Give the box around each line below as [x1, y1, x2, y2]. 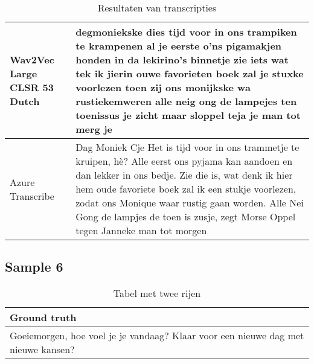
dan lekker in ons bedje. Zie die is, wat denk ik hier [75, 168, 293, 182]
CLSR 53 [10, 80, 54, 94]
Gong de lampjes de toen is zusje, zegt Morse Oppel [75, 209, 296, 223]
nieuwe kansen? [10, 342, 75, 357]
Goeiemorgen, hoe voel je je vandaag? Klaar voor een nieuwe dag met [10, 328, 304, 343]
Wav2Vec [10, 53, 54, 66]
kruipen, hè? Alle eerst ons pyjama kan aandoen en [75, 154, 293, 168]
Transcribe [10, 188, 54, 203]
